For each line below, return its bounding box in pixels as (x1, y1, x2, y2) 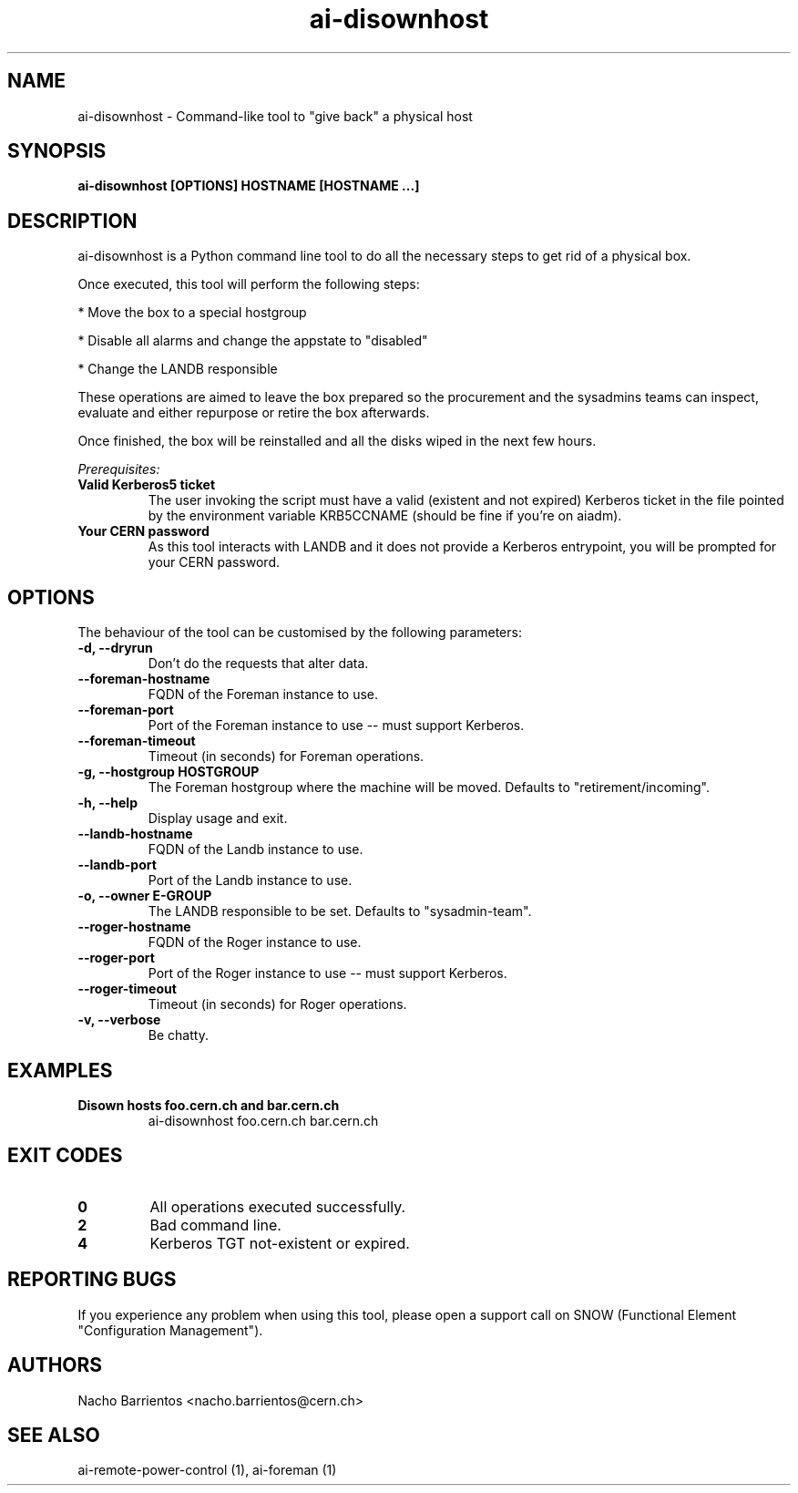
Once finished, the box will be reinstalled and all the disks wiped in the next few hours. (77, 433, 597, 449)
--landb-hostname (77, 826, 193, 842)
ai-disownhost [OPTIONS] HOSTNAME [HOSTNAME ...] (77, 178, 420, 194)
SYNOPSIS (7, 139, 107, 163)
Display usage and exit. (148, 810, 288, 827)
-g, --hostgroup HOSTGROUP (77, 764, 260, 780)
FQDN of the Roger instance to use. (148, 934, 362, 951)
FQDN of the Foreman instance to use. (148, 686, 379, 703)
